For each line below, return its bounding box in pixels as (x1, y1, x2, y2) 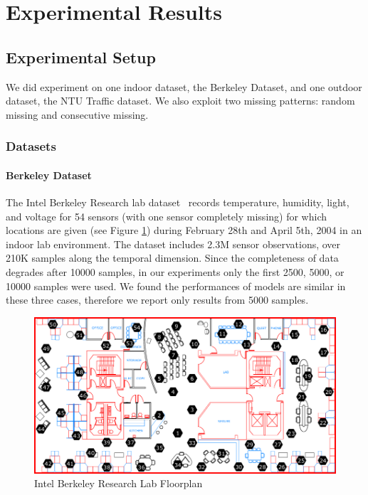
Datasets (6, 137, 56, 155)
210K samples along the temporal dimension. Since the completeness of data (6, 250, 339, 265)
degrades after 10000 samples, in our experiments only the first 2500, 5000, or (6, 264, 345, 279)
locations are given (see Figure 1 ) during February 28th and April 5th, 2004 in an (6, 223, 362, 238)
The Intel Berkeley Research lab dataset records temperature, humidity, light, (6, 195, 349, 209)
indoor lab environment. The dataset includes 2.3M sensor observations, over (6, 236, 341, 251)
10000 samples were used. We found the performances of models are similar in (6, 278, 346, 293)
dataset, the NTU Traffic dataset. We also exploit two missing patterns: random (6, 93, 355, 108)
